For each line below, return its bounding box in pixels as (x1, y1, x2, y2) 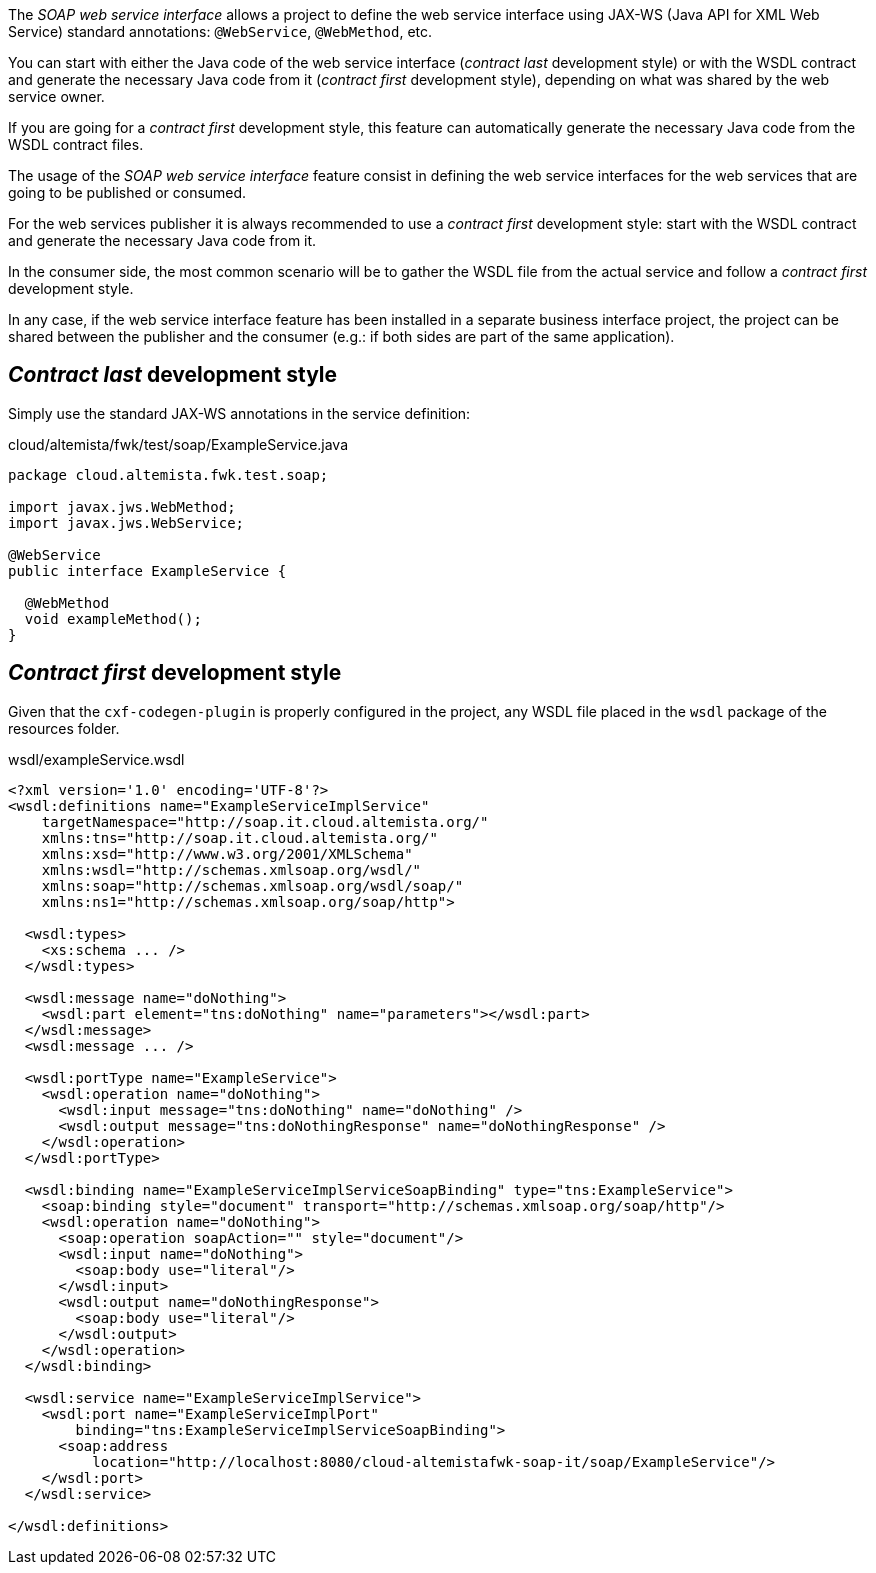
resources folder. (8, 719, 120, 737)
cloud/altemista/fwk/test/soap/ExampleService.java (8, 435, 349, 453)
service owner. (8, 88, 105, 105)
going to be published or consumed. (8, 184, 247, 201)
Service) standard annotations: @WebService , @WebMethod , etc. (8, 23, 433, 40)
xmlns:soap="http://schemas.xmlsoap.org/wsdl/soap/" (41, 877, 464, 894)
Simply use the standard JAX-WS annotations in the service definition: (8, 404, 471, 422)
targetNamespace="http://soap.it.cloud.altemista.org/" (41, 813, 489, 830)
